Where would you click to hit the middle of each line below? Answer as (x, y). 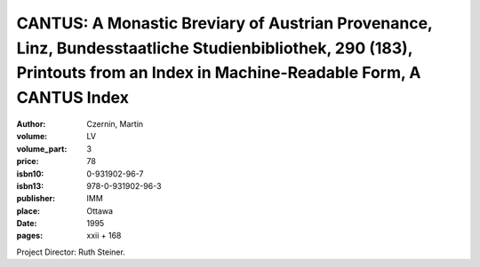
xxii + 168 (104, 236)
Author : (31, 123)
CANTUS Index (72, 98)
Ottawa (100, 211)
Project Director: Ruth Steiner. (71, 252)
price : (28, 161)
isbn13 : (30, 185)
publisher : (36, 199)
